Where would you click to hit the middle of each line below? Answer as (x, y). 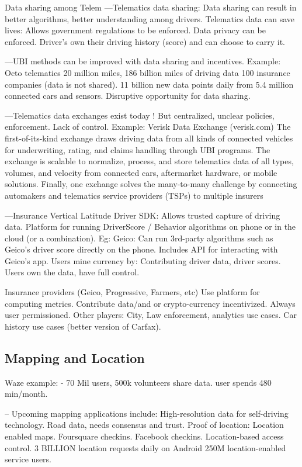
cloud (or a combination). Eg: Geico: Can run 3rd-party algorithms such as (139, 238)
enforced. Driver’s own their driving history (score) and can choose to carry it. (145, 41)
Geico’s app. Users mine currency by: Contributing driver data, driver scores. (143, 260)
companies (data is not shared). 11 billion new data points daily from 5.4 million (149, 84)
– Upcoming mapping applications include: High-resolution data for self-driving (147, 413)
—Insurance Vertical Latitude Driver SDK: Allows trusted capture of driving (143, 215)
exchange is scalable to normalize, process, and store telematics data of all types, (149, 161)
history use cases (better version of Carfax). (83, 326)
